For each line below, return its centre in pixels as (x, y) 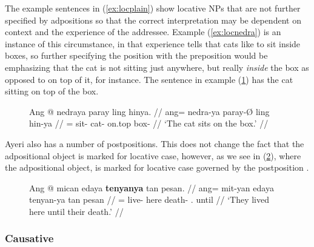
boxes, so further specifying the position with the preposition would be (136, 55)
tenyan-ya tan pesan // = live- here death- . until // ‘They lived (149, 199)
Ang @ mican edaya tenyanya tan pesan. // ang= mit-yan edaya (152, 187)
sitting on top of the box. (52, 91)
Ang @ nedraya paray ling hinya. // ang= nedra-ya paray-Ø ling (149, 111)
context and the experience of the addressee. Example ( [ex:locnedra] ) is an (143, 32)
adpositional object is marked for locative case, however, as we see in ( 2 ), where (153, 155)
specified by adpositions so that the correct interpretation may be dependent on (153, 20)
